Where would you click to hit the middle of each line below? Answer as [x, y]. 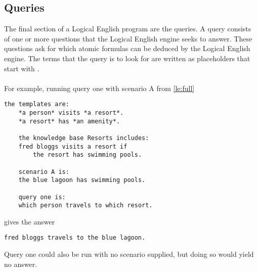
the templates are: [37, 104]
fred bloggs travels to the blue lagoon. [75, 238]
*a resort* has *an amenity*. [69, 121]
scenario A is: [44, 172]
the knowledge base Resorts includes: [84, 138]
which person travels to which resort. [85, 206]
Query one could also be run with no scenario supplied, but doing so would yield [129, 254]
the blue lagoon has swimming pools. [82, 180]
